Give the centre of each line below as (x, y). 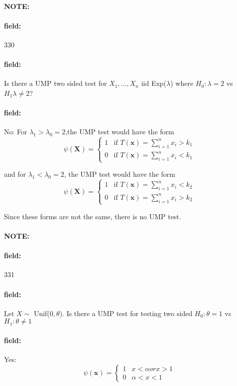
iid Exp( (154, 83)
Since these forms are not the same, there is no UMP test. (93, 216)
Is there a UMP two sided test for (56, 83)
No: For (16, 132)
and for (15, 174)
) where (182, 83)
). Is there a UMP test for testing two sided (126, 313)
